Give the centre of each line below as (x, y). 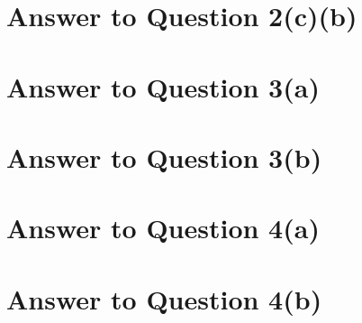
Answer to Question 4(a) (163, 228)
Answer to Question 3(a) (163, 86)
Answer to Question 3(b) (164, 157)
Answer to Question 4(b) (164, 298)
